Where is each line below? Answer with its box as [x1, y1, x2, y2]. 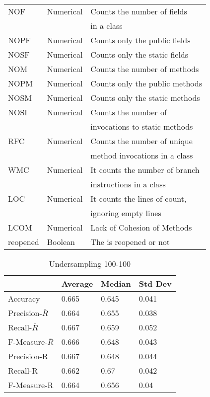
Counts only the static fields [90, 49, 189, 60]
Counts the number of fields [90, 5, 187, 17]
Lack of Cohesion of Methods [90, 222, 192, 233]
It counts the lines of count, [90, 193, 187, 204]
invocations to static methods [90, 121, 193, 132]
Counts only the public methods [90, 78, 202, 89]
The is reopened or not [90, 236, 170, 247]
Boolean [47, 236, 75, 247]
